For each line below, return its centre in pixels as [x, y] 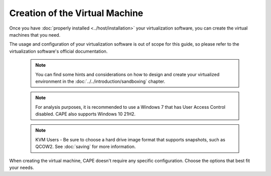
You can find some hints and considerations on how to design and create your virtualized [127, 74]
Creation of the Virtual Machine [76, 13]
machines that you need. [35, 35]
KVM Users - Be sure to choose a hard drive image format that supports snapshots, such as [130, 139]
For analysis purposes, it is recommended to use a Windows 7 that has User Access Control [130, 107]
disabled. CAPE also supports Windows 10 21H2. [85, 114]
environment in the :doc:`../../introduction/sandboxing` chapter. [100, 81]
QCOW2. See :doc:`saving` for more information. [86, 147]
